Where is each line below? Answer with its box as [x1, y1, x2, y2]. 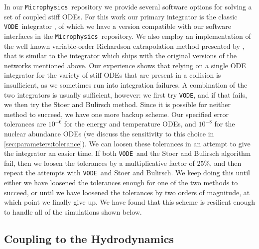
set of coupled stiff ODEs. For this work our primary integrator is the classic [4, 11, 238, 21]
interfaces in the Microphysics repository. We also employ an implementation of [4, 30, 251, 41]
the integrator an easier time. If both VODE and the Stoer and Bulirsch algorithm [4, 148, 251, 158]
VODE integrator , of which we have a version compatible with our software [4, 21, 231, 31]
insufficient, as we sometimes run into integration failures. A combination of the [4, 79, 248, 90]
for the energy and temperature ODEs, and [64, 119, 196, 129]
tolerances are [4, 119, 46, 129]
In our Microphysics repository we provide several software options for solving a [4, 1, 252, 11]
